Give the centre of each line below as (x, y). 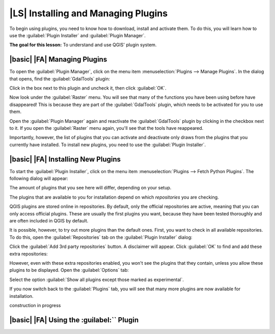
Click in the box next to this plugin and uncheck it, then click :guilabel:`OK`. (88, 88)
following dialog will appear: (39, 179)
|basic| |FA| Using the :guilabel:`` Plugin (74, 320)
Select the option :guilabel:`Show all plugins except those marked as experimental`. (97, 280)
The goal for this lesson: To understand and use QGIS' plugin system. (83, 45)
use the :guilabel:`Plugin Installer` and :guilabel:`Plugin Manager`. (78, 35)
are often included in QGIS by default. (49, 221)
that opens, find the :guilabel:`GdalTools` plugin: (60, 78)
